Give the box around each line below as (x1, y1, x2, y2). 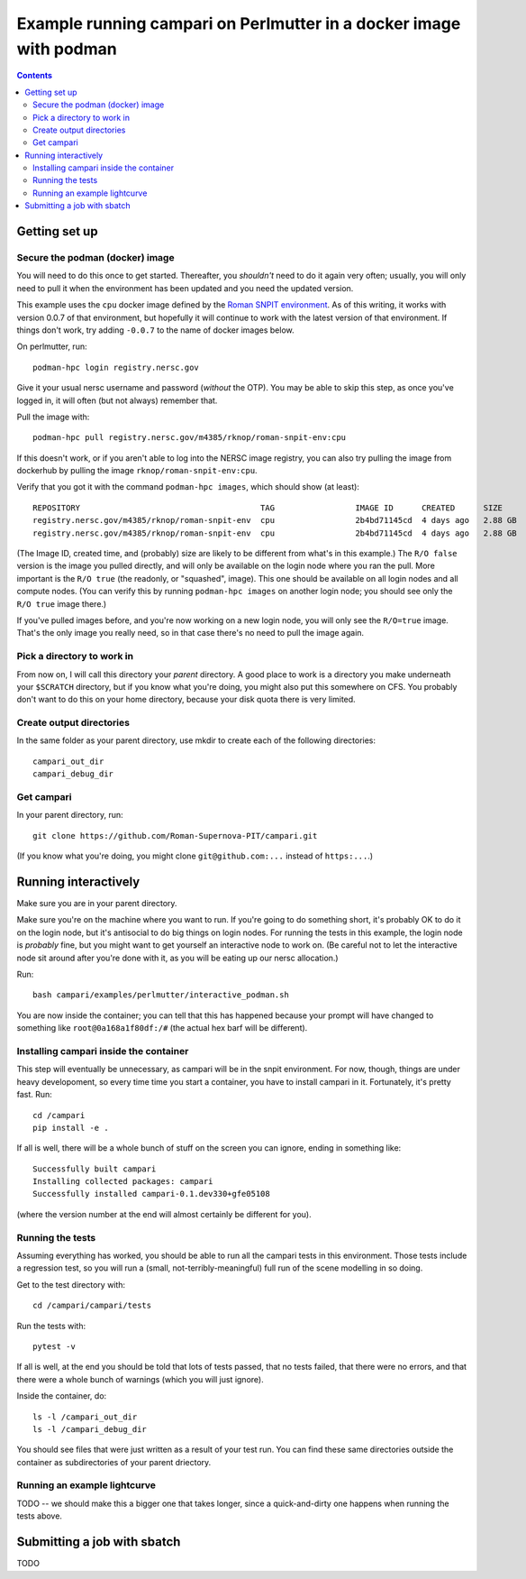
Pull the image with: (16, 411, 90, 422)
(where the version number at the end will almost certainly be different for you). (16, 1208, 312, 1219)
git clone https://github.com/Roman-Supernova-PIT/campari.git (32, 831, 318, 840)
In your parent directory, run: (16, 810, 123, 821)
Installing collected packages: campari (32, 1177, 213, 1187)
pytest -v (32, 1341, 76, 1352)
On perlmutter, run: (16, 341, 87, 352)
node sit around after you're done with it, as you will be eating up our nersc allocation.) (16, 952, 339, 963)
